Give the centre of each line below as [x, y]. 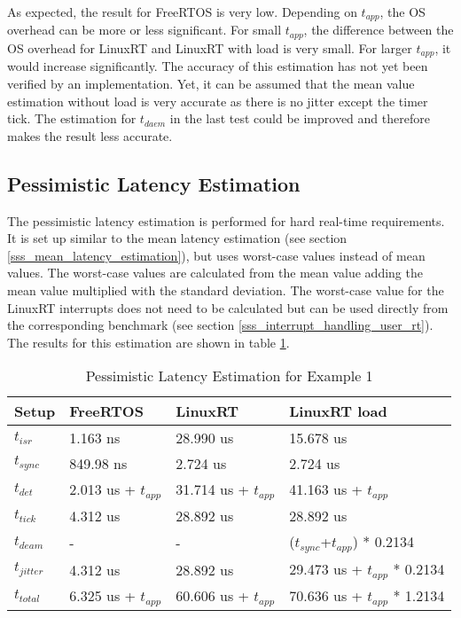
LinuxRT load [338, 411]
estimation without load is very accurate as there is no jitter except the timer [218, 101]
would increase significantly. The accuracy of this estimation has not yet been [218, 66]
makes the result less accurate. [90, 135]
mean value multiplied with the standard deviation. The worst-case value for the [226, 289]
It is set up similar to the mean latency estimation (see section [177, 238]
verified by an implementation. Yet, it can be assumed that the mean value [211, 83]
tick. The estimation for [72, 118]
